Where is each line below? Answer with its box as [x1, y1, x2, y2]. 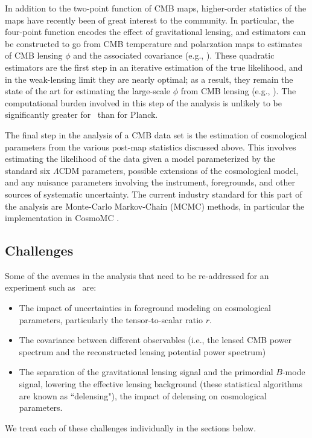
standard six [5, 164, 51, 176]
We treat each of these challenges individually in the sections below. [5, 421, 256, 434]
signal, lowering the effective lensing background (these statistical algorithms [19, 378, 302, 390]
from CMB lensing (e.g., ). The [180, 85, 296, 97]
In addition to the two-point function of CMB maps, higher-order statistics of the [5, 2, 307, 14]
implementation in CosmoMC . [5, 211, 119, 224]
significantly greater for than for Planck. [5, 108, 158, 121]
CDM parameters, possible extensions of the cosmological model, [59, 164, 299, 176]
